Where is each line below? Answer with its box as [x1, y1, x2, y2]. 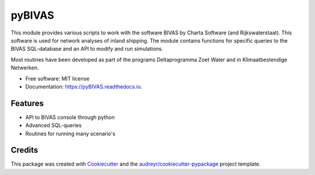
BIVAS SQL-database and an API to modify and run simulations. [10, 45, 163, 52]
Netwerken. [10, 64, 39, 71]
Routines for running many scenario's [25, 130, 116, 137]
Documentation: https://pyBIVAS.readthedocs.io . [25, 83, 142, 90]
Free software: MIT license [25, 75, 90, 82]
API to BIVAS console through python [25, 114, 115, 121]
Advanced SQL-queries [25, 122, 82, 129]
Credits [10, 145, 38, 155]
